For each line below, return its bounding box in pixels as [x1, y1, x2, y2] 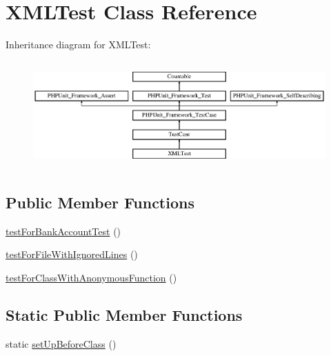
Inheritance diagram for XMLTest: [6, 37, 151, 52]
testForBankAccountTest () [6, 224, 121, 238]
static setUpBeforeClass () [6, 336, 117, 350]
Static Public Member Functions [6, 304, 243, 325]
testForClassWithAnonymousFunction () [6, 270, 177, 284]
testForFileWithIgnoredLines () [6, 247, 138, 261]
